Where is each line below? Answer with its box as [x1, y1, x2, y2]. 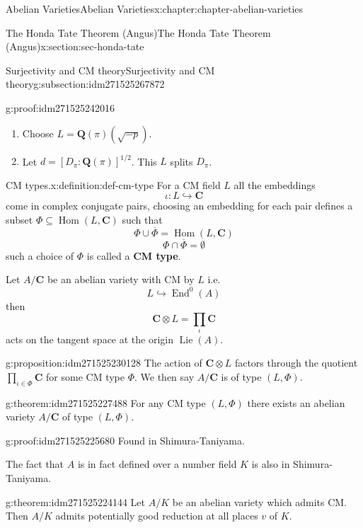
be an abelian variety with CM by [47, 272, 195, 287]
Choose [22, 125, 54, 140]
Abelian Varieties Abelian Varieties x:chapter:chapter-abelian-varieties [6, 1, 304, 16]
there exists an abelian [247, 395, 345, 410]
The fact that [6, 457, 64, 471]
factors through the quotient [234, 355, 358, 370]
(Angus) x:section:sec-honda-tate [6, 39, 144, 54]
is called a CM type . [86, 248, 181, 263]
